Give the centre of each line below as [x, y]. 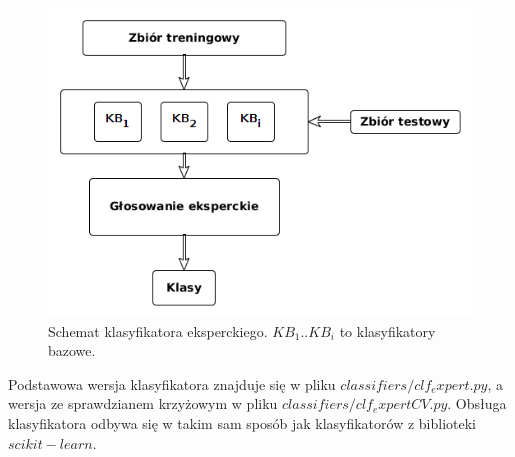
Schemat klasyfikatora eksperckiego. [158, 330]
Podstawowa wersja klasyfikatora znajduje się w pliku [172, 383]
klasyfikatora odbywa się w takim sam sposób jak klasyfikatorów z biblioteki [242, 422]
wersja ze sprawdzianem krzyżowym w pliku [143, 403]
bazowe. [72, 350]
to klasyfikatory [387, 330]
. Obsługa [477, 403]
